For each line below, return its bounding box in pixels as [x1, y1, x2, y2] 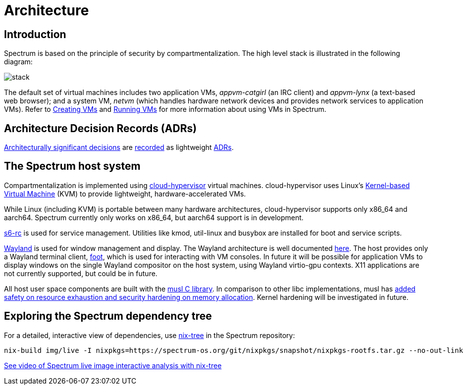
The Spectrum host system [4, 160, 141, 173]
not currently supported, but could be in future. [4, 269, 157, 278]
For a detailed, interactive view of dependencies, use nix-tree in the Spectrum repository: [4, 331, 295, 340]
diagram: [4, 57, 33, 66]
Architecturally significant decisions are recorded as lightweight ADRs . [4, 143, 234, 152]
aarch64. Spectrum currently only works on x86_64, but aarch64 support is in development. [4, 213, 304, 222]
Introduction [4, 28, 66, 41]
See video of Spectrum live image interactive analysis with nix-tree [4, 361, 222, 370]
